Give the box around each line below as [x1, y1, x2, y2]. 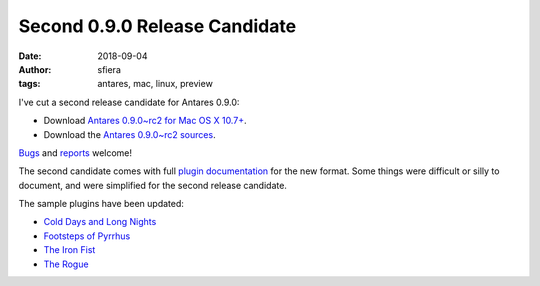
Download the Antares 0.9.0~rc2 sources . [43, 128, 216, 140]
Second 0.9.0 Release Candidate [18, 15, 297, 37]
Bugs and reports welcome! [18, 146, 133, 159]
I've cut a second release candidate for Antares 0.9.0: [18, 96, 240, 108]
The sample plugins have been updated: [18, 198, 185, 210]
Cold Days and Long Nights [43, 216, 157, 228]
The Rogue [43, 258, 89, 270]
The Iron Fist [43, 244, 96, 256]
